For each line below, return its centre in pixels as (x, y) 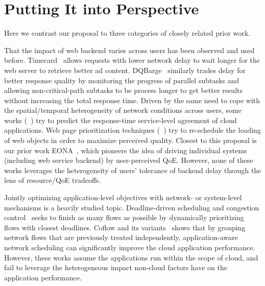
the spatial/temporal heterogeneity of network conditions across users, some (123, 110)
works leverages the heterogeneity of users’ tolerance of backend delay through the (133, 170)
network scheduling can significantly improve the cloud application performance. (130, 247)
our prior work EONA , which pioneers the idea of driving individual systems (126, 150)
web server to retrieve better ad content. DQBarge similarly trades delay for (125, 70)
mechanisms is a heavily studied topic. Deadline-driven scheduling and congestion (132, 207)
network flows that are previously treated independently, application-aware (121, 237)
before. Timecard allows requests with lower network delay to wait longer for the (132, 60)
